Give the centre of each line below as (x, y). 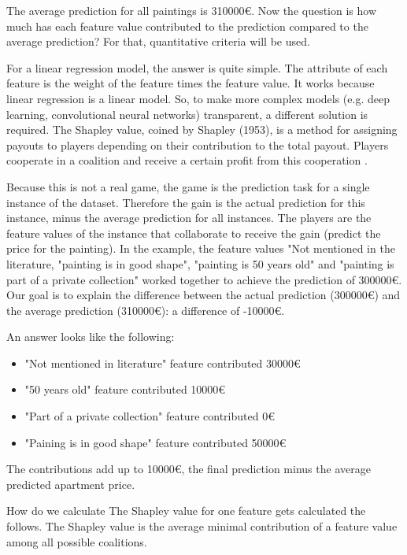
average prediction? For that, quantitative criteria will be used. (158, 41)
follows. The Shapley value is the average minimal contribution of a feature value (202, 526)
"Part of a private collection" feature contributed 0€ (150, 416)
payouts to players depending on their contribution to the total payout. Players (198, 144)
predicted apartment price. (71, 484)
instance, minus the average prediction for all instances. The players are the (189, 218)
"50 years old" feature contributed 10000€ (125, 389)
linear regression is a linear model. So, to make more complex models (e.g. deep (198, 98)
